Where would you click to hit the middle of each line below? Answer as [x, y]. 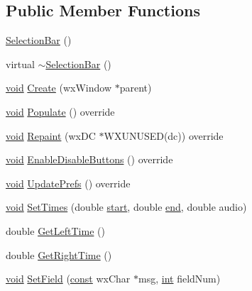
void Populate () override [60, 111]
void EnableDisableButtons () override [89, 159]
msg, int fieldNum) [180, 279]
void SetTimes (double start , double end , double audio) [126, 207]
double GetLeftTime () [55, 230]
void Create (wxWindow [59, 88]
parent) [136, 88]
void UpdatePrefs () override [68, 183]
